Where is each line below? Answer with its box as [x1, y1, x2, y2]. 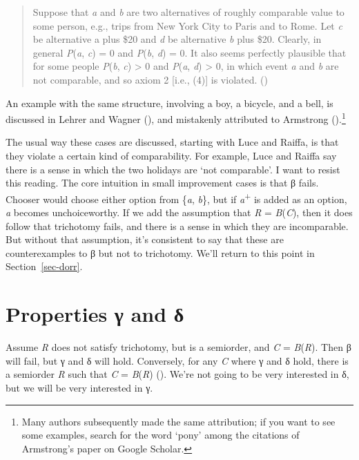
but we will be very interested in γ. [6, 380, 153, 394]
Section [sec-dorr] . [6, 259, 83, 274]
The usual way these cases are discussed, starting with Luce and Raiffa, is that [6, 135, 339, 149]
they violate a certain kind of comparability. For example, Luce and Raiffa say [6, 148, 337, 162]
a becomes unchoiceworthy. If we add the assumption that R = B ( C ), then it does [6, 205, 353, 220]
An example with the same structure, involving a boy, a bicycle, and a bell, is [6, 95, 333, 110]
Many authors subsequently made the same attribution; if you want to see [21, 414, 336, 428]
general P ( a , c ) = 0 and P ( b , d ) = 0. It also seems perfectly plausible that [32, 45, 347, 59]
